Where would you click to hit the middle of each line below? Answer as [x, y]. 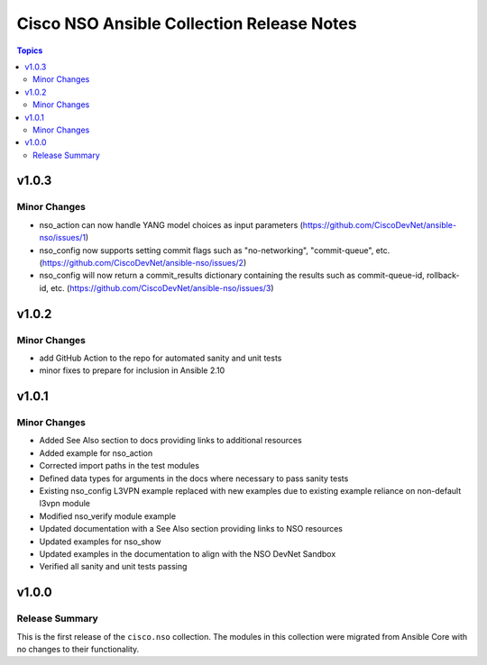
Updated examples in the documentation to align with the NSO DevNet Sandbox [188, 554]
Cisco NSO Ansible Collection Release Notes [187, 23]
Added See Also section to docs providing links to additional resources [170, 441]
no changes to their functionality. [78, 649]
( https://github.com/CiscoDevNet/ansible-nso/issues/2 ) [143, 263]
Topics [30, 50]
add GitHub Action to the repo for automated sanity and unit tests [161, 358]
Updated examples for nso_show [100, 542]
